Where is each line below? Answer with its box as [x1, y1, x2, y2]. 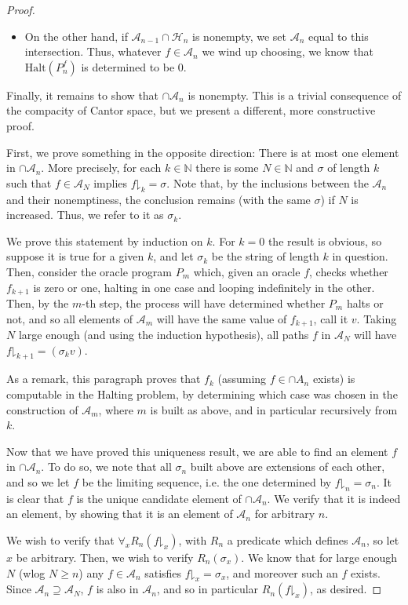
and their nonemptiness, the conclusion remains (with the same [6, 191, 311, 207]
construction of [6, 401, 78, 417]
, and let [153, 248, 194, 264]
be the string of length [211, 248, 319, 264]
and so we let [6, 473, 70, 490]
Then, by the [6, 294, 69, 311]
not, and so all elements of [6, 310, 133, 326]
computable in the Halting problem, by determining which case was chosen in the [6, 386, 398, 402]
